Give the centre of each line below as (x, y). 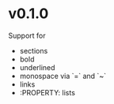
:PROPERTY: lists (47, 92)
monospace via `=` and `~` (63, 76)
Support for (27, 35)
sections (34, 50)
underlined (37, 67)
